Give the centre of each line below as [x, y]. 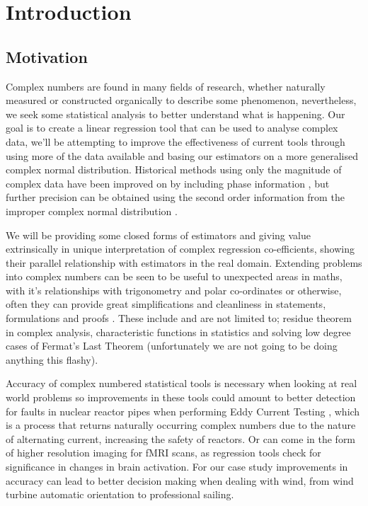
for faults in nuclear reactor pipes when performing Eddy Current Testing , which [183, 411]
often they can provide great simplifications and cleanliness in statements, [166, 304]
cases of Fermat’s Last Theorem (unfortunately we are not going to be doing [172, 346]
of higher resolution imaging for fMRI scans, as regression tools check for [163, 453]
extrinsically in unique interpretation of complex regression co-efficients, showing [180, 249]
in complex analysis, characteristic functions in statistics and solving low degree [178, 332]
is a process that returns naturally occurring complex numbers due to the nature [181, 425]
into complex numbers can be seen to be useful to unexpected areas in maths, [174, 276]
